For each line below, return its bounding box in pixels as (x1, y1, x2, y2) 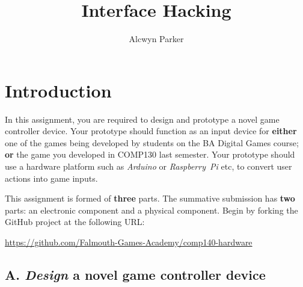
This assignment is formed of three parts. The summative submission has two (5, 192, 295, 205)
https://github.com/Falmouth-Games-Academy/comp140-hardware (5, 236, 252, 248)
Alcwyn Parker (129, 32, 184, 45)
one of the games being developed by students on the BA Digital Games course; (5, 136, 299, 149)
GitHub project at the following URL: (5, 215, 145, 228)
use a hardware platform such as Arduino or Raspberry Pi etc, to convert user (5, 160, 292, 173)
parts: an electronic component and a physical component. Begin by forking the (5, 203, 298, 216)
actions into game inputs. (5, 171, 98, 184)
